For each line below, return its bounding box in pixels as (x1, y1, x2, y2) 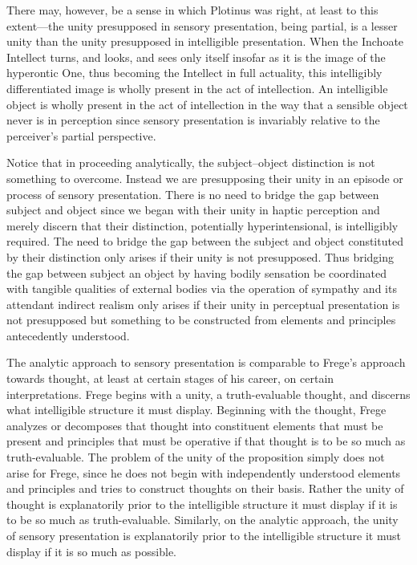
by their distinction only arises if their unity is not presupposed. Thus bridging (6, 248, 395, 265)
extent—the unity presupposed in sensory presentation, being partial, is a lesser (6, 17, 398, 34)
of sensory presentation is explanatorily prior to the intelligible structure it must (6, 527, 401, 543)
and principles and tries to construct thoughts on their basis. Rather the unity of (6, 480, 404, 497)
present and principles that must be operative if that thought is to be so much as (6, 433, 406, 449)
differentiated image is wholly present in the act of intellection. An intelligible (6, 79, 388, 96)
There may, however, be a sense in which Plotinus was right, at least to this (6, 2, 379, 18)
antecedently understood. (6, 327, 130, 343)
